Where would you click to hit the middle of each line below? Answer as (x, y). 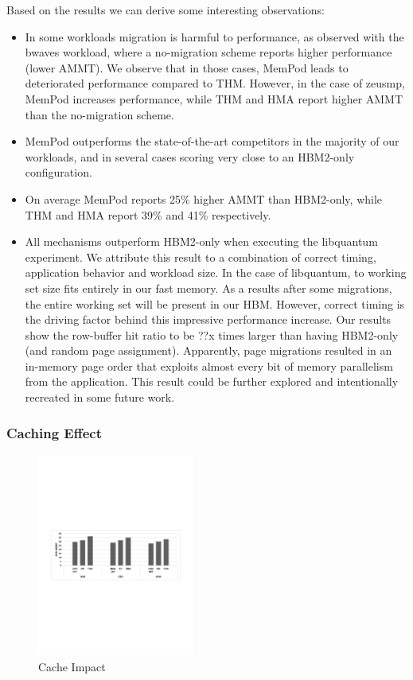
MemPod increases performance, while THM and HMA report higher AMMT (214, 98)
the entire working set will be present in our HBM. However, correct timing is (215, 303)
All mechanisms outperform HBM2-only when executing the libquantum (201, 241)
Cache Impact (72, 666)
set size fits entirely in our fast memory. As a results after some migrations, (208, 288)
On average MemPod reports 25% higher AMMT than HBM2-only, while (204, 198)
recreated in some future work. (100, 397)
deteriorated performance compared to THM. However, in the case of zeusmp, (215, 83)
